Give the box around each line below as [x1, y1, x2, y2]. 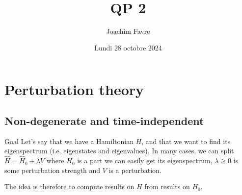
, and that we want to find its [141, 136, 231, 146]
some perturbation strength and [4, 165, 101, 175]
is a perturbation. [108, 165, 161, 175]
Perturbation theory [4, 79, 144, 99]
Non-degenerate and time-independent [4, 113, 204, 128]
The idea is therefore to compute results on [4, 181, 134, 192]
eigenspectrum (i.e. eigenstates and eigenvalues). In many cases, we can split [4, 146, 234, 156]
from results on [144, 181, 190, 192]
